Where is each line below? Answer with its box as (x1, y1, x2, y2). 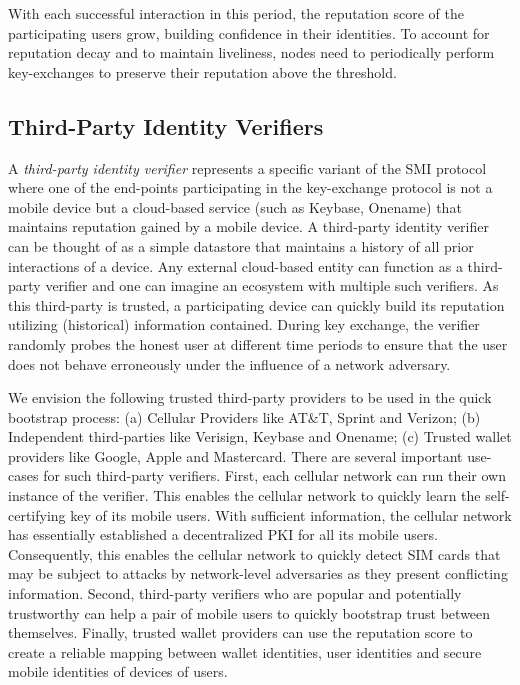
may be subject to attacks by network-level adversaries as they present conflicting (8, 563, 508, 584)
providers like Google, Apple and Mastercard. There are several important (8, 445, 463, 466)
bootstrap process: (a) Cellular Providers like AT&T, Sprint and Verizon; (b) (8, 406, 481, 427)
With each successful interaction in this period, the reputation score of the (8, 3, 464, 23)
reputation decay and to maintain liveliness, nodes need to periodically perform (8, 42, 495, 63)
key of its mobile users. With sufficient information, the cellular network (70, 504, 512, 525)
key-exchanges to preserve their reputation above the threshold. (8, 61, 397, 82)
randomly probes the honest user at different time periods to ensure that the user (8, 333, 508, 354)
